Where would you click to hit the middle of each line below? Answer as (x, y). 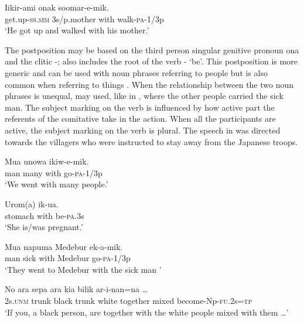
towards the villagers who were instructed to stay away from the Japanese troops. (151, 141)
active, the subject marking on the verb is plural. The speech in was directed (143, 130)
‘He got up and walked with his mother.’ (77, 30)
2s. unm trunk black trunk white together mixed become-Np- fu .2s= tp (129, 301)
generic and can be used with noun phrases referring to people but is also (136, 72)
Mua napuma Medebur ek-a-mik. (64, 246)
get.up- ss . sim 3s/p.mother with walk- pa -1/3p (84, 18)
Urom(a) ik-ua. (32, 203)
